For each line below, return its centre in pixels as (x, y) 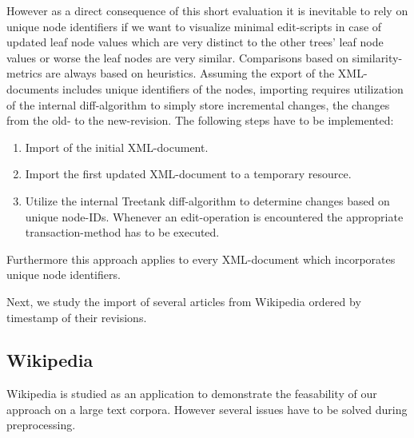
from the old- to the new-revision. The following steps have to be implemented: (200, 120)
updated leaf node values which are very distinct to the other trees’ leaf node (195, 42)
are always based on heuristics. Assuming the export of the (190, 73)
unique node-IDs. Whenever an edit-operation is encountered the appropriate (214, 216)
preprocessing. (41, 425)
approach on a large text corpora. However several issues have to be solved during (207, 409)
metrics (24, 73)
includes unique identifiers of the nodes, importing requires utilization (233, 88)
